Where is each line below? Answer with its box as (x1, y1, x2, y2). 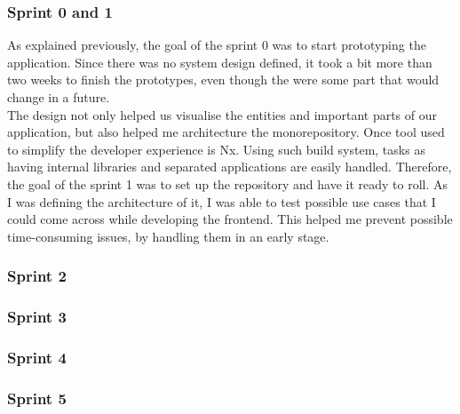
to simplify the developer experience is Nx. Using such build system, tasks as (7, 139, 425, 158)
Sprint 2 (7, 265, 67, 287)
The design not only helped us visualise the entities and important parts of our (7, 105, 437, 123)
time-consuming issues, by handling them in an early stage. (7, 227, 329, 245)
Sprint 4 (7, 346, 67, 368)
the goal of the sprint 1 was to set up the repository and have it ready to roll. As (7, 174, 448, 193)
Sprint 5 (7, 386, 67, 409)
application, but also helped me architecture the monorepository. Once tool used (7, 123, 445, 141)
